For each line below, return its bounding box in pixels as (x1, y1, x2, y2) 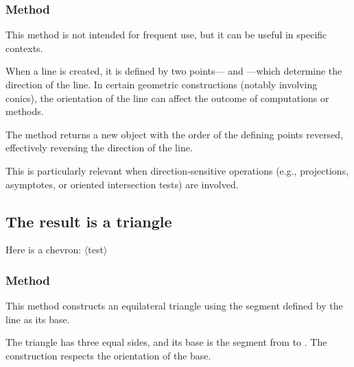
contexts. (5, 40, 43, 55)
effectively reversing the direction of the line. (5, 140, 193, 155)
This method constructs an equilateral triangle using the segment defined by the (5, 299, 343, 313)
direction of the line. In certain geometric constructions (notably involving (5, 77, 318, 91)
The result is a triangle (5, 210, 172, 231)
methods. (5, 104, 44, 118)
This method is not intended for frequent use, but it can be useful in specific (5, 27, 327, 42)
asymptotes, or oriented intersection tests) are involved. (5, 177, 239, 191)
